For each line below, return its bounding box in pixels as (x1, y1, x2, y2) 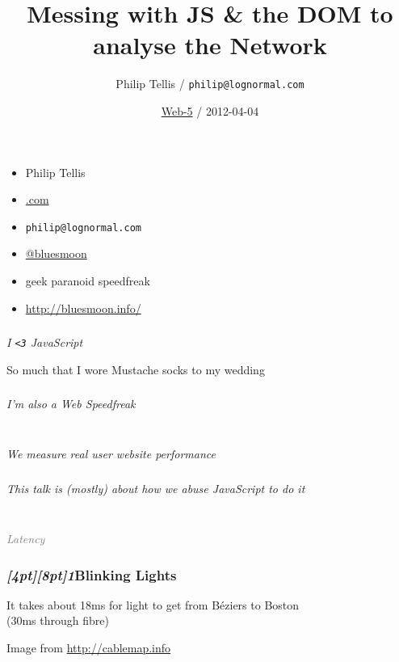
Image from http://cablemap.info (6, 639, 171, 656)
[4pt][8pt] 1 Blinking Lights (6, 564, 177, 584)
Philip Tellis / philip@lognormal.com (115, 75, 304, 92)
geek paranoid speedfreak (25, 272, 150, 289)
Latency (6, 530, 45, 547)
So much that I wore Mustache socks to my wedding (6, 361, 265, 377)
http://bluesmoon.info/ (25, 299, 141, 316)
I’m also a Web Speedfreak (6, 395, 136, 412)
